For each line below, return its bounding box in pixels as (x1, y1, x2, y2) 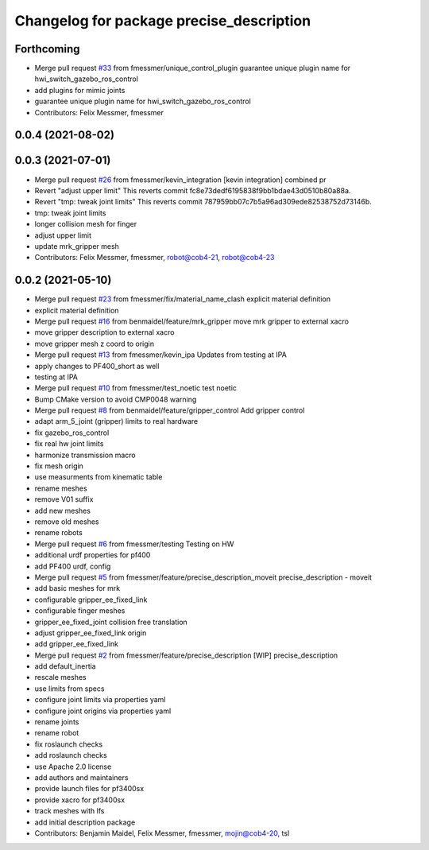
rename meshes (34, 483, 87, 493)
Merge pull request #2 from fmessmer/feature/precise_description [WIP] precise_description (34, 650, 338, 660)
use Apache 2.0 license (34, 762, 112, 771)
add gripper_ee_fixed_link (34, 639, 119, 649)
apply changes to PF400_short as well (34, 361, 160, 371)
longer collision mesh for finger (34, 219, 137, 229)
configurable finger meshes (34, 606, 126, 615)
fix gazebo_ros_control (34, 428, 110, 437)
